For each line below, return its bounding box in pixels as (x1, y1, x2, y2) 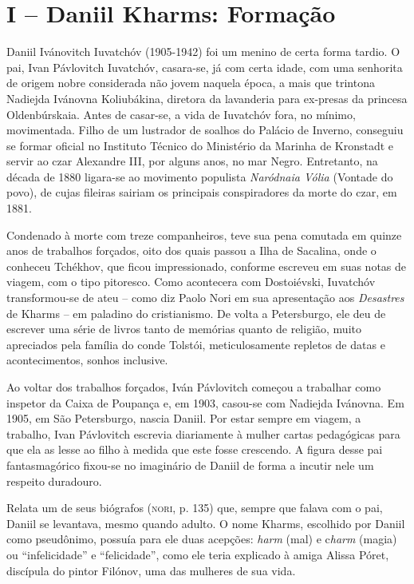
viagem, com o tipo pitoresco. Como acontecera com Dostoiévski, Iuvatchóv (6, 273, 376, 290)
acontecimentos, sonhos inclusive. (6, 352, 168, 368)
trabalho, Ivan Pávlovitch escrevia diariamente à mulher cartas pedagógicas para (6, 425, 400, 442)
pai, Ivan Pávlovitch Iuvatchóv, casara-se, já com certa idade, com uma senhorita (6, 58, 403, 75)
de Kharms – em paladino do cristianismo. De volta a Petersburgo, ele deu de (6, 304, 386, 321)
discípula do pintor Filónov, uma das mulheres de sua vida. (6, 562, 296, 578)
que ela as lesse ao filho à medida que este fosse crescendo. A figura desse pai (6, 441, 383, 458)
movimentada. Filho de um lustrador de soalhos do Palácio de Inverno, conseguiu (6, 121, 404, 138)
